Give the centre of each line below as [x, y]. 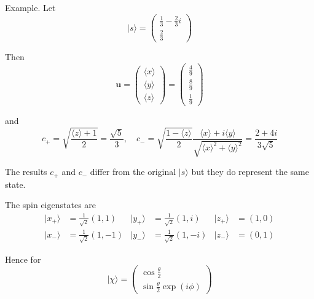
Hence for [23, 259]
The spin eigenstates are [51, 205]
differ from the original [133, 172]
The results [26, 172]
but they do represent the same [250, 172]
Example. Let [30, 7]
